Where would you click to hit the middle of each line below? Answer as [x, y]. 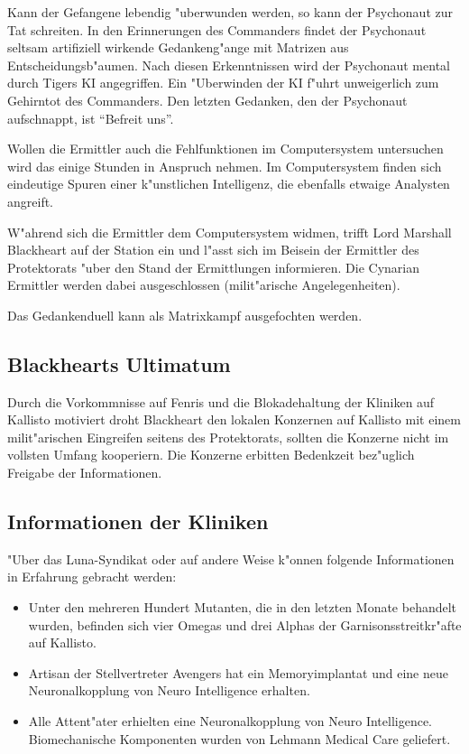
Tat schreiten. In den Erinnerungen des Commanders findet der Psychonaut [217, 29]
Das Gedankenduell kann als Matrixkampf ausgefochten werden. [185, 315]
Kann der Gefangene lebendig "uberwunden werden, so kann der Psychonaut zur [230, 12]
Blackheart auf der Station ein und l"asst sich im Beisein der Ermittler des [213, 250]
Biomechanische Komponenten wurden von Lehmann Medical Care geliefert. [239, 738]
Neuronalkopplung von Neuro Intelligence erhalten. [169, 690]
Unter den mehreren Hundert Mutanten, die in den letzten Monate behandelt [243, 607]
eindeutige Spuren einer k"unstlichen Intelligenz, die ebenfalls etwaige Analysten [229, 184]
